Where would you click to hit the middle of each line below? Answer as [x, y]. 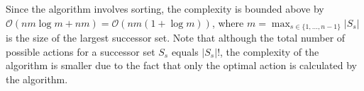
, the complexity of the [270, 51]
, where [228, 22]
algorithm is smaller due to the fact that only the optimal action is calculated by [181, 65]
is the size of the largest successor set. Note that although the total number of [176, 38]
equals [185, 51]
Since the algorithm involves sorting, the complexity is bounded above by [165, 8]
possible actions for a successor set [81, 51]
